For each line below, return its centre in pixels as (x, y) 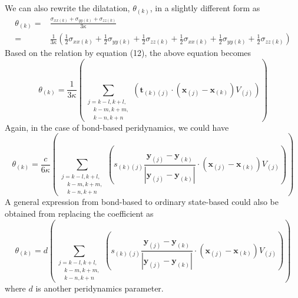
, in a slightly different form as (205, 8)
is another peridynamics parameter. (100, 288)
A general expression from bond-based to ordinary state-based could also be (142, 202)
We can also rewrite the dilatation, (67, 8)
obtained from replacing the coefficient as (79, 213)
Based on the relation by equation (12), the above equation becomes (128, 53)
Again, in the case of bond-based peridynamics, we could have (117, 127)
